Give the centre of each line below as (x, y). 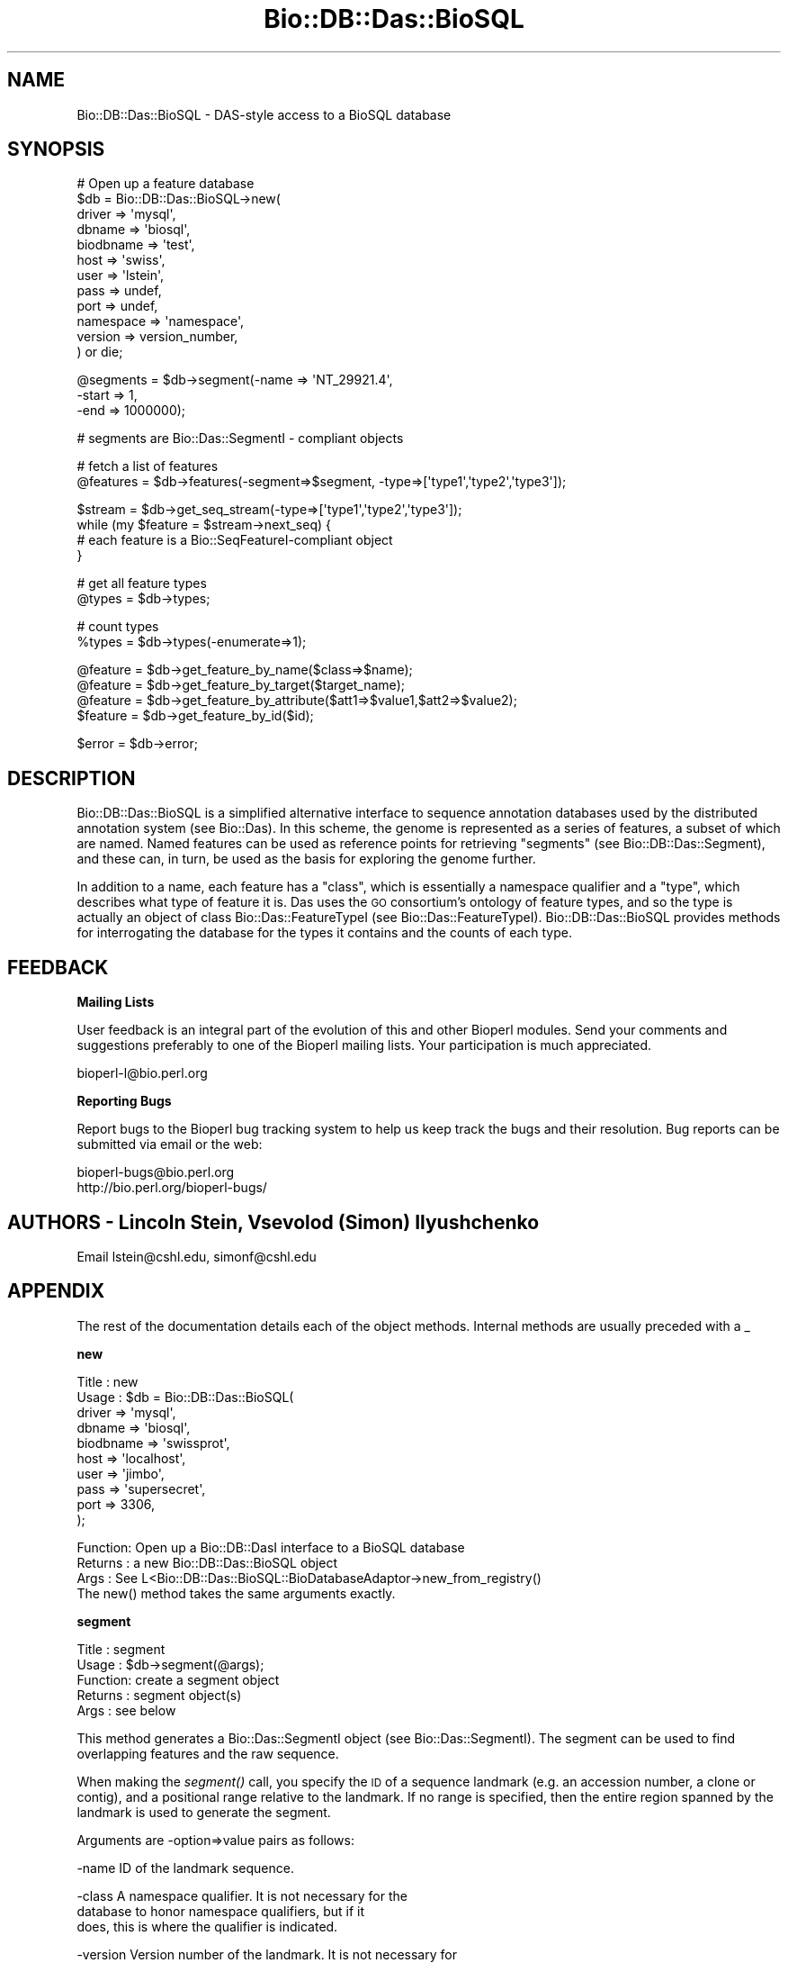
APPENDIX (56, 1291)
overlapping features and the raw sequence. (208, 1753)
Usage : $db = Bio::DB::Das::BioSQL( (185, 1397)
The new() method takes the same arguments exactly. (236, 1593)
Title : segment (121, 1649)
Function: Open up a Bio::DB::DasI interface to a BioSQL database (271, 1547)
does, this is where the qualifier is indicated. (207, 1926)
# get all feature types (142, 583)
